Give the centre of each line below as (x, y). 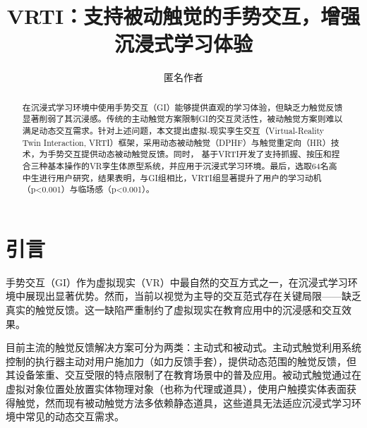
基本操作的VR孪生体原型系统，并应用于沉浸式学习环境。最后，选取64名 (188, 165)
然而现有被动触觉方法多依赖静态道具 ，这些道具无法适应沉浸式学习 (198, 402)
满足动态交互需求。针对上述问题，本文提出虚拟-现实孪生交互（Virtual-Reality (173, 131)
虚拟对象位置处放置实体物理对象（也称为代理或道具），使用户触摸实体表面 (176, 389)
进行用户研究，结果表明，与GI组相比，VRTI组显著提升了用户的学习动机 (180, 177)
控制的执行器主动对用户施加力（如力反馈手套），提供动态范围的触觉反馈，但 (181, 361)
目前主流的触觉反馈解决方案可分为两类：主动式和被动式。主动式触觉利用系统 (183, 347)
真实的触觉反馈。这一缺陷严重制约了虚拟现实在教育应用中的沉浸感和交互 (174, 310)
